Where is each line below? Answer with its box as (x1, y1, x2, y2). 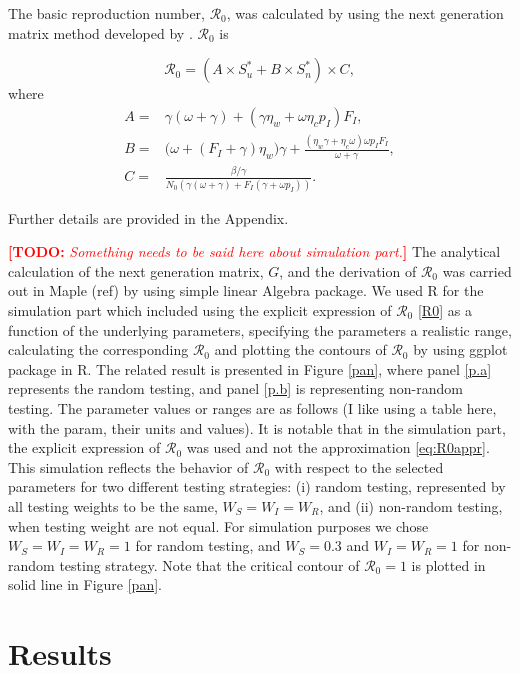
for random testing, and (135, 535, 281, 556)
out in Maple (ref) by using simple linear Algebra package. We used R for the (8, 280, 484, 301)
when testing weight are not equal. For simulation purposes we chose (8, 515, 429, 536)
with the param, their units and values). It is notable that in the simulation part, (8, 417, 506, 438)
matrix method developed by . (8, 22, 193, 43)
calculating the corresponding (8, 339, 189, 360)
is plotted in (411, 554, 486, 575)
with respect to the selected (274, 456, 444, 477)
